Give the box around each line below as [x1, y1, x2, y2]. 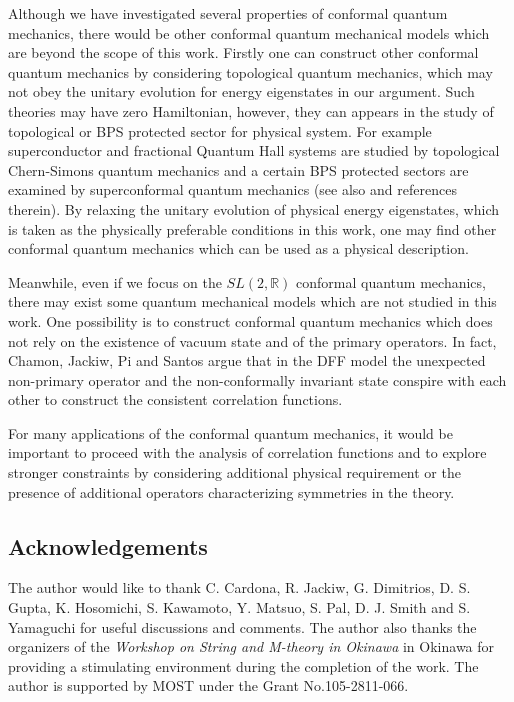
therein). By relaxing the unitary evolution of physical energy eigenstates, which [8, 198, 499, 219]
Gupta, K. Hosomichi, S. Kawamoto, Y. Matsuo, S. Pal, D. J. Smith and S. [8, 597, 471, 618]
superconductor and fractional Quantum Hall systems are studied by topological [8, 140, 500, 161]
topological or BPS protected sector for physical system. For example [8, 120, 432, 141]
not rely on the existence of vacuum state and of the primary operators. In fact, [8, 330, 497, 351]
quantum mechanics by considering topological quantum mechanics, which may [8, 61, 493, 82]
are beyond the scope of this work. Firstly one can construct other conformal [8, 42, 479, 63]
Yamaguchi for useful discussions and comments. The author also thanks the [8, 616, 477, 637]
